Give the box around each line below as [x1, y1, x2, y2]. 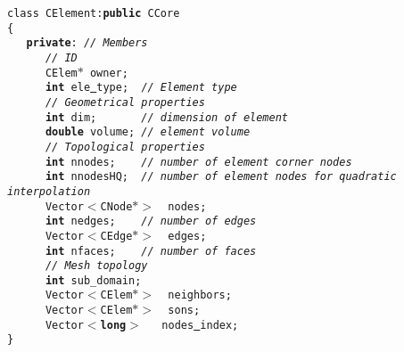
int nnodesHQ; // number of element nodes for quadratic [45, 170, 397, 184]
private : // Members [26, 37, 148, 50]
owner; [89, 66, 128, 79]
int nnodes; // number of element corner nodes [45, 155, 352, 168]
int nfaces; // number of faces [45, 244, 257, 258]
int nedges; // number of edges [45, 215, 257, 228]
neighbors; [168, 289, 232, 302]
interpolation [7, 184, 91, 198]
